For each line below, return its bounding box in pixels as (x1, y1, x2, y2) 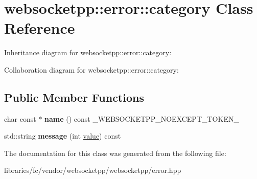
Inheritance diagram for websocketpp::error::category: (4, 47, 172, 58)
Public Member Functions (4, 89, 144, 105)
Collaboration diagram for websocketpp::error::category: (4, 64, 179, 75)
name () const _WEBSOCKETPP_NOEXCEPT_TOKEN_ (44, 113, 239, 124)
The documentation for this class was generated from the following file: (4, 147, 226, 158)
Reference (4, 17, 75, 38)
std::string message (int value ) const (4, 130, 121, 141)
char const (4, 113, 36, 124)
